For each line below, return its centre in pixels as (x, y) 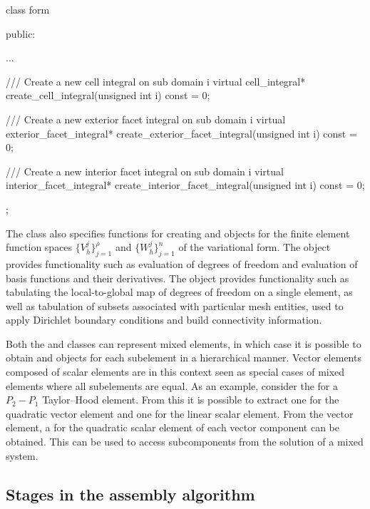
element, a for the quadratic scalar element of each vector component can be (173, 427)
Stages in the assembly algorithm (130, 494)
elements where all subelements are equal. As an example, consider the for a (172, 385)
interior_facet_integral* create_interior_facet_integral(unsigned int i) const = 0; (185, 185)
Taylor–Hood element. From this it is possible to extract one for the (191, 400)
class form (28, 9)
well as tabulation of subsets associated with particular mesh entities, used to (175, 305)
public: (21, 33)
